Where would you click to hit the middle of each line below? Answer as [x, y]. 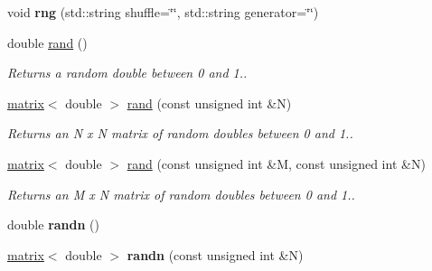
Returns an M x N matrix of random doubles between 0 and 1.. [181, 194]
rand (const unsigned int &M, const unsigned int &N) [276, 163]
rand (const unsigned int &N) [209, 103]
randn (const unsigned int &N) [215, 254]
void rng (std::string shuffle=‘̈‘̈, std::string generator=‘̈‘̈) [163, 12]
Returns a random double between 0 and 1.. [127, 73]
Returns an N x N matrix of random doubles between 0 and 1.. [180, 133]
